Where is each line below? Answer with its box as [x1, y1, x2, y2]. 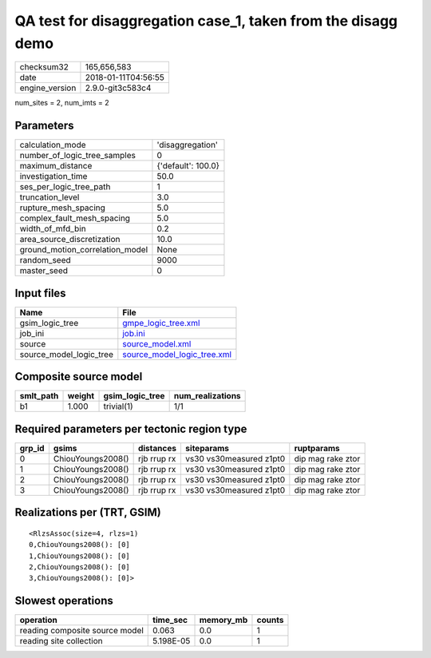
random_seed [19, 255, 71, 266]
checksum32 [19, 61, 69, 73]
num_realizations [173, 390, 241, 402]
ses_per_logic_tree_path [19, 181, 111, 192]
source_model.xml [122, 338, 192, 349]
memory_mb [199, 615, 248, 626]
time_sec [152, 615, 188, 626]
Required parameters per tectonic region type [14, 422, 247, 435]
